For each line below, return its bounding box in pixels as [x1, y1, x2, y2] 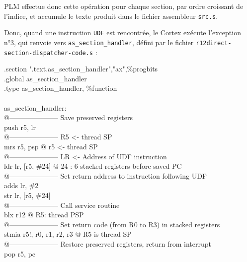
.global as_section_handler [4, 73, 87, 83]
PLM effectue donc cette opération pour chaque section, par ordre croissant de [4, 1, 244, 11]
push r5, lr [4, 122, 36, 132]
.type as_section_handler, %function [4, 83, 117, 93]
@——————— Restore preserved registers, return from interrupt [4, 238, 212, 249]
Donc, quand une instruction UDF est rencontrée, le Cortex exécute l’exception [4, 27, 241, 38]
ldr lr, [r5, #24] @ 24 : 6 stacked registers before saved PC [4, 161, 182, 171]
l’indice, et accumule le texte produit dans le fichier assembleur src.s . [4, 10, 218, 21]
